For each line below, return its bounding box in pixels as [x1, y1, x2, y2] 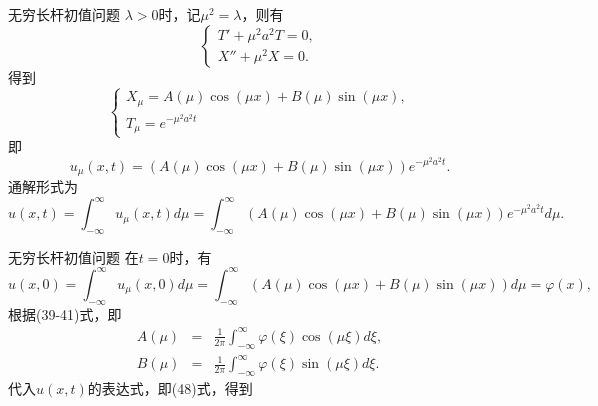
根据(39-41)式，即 [8, 303, 122, 324]
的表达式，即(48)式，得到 [87, 377, 253, 398]
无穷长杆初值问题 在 [8, 246, 139, 267]
